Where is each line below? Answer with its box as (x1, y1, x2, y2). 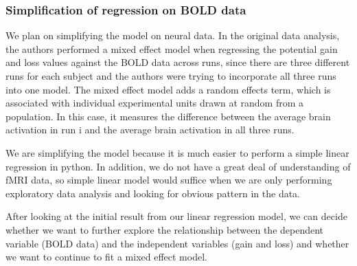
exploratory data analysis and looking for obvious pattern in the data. (5, 186, 301, 200)
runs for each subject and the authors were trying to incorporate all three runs (5, 69, 336, 82)
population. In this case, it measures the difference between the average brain (5, 109, 331, 123)
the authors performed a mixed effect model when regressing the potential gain (5, 41, 338, 56)
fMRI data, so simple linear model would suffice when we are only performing (5, 173, 332, 187)
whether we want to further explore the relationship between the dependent (5, 222, 324, 236)
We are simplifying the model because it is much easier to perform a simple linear (5, 145, 349, 159)
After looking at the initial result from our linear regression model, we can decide (5, 209, 347, 223)
